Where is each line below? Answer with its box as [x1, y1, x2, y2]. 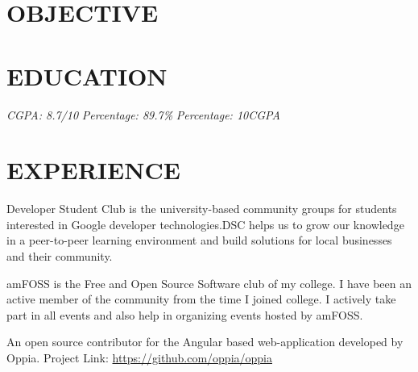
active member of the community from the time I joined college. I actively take [6, 290, 396, 307]
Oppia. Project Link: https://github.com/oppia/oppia [6, 349, 272, 366]
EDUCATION [6, 59, 168, 92]
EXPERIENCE [6, 153, 180, 186]
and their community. [6, 248, 113, 264]
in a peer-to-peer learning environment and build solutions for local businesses [6, 232, 392, 249]
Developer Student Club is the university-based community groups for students [6, 200, 397, 217]
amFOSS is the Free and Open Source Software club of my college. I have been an [6, 274, 412, 291]
